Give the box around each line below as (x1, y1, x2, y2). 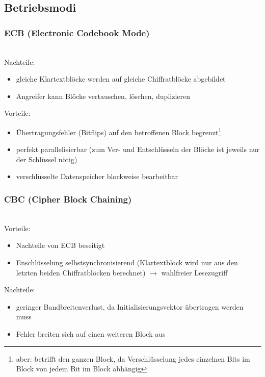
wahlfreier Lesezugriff (161, 267, 228, 278)
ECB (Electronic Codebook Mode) (4, 26, 150, 39)
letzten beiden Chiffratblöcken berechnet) (16, 267, 146, 278)
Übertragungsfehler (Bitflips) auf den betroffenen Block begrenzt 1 (16, 125, 222, 137)
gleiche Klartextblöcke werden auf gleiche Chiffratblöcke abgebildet (16, 73, 226, 84)
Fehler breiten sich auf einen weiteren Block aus (16, 328, 166, 339)
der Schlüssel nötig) (16, 154, 77, 164)
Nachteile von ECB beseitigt (16, 240, 105, 250)
